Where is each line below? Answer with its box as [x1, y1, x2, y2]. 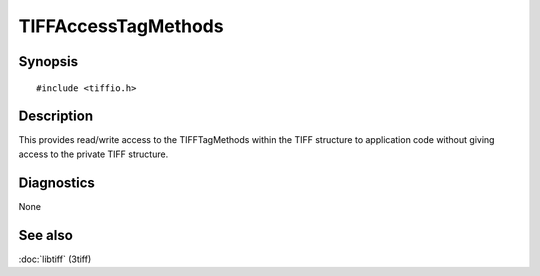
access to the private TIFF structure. [18, 148, 169, 160]
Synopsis [18, 53, 79, 70]
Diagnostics [18, 174, 95, 191]
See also [18, 226, 74, 244]
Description [18, 108, 94, 125]
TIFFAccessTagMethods [18, 15, 224, 37]
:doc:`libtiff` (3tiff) [18, 253, 92, 265]
